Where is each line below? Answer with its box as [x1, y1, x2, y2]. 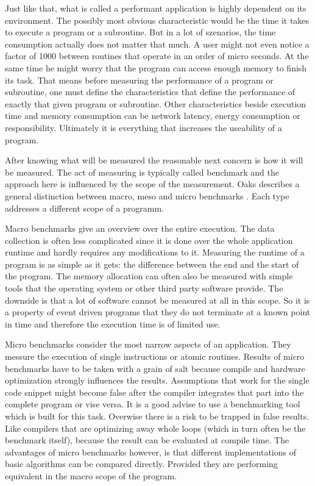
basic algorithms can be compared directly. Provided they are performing [5, 457, 278, 470]
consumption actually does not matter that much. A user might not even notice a [5, 37, 310, 50]
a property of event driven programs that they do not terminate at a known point [5, 306, 311, 318]
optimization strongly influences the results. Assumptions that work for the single [5, 374, 310, 387]
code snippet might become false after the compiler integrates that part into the [5, 385, 304, 398]
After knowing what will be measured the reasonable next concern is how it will [5, 154, 303, 166]
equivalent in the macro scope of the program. [5, 469, 177, 482]
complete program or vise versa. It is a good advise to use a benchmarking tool [5, 398, 300, 410]
